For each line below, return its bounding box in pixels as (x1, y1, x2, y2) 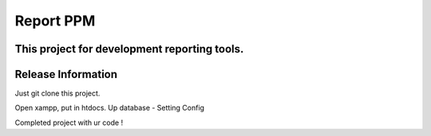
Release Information (14, 68, 118, 81)
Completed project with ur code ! (14, 118, 124, 127)
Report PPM (14, 12, 96, 29)
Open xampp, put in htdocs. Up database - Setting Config (14, 103, 205, 113)
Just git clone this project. (14, 88, 101, 99)
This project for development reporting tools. (14, 42, 244, 56)
